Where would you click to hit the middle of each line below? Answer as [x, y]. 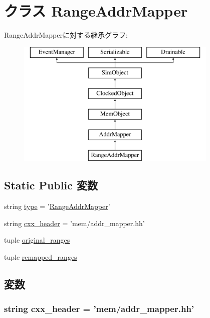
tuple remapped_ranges [41, 257]
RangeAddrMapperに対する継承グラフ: [66, 35]
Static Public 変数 [51, 185]
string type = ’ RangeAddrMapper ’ [57, 206]
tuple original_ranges [37, 240]
